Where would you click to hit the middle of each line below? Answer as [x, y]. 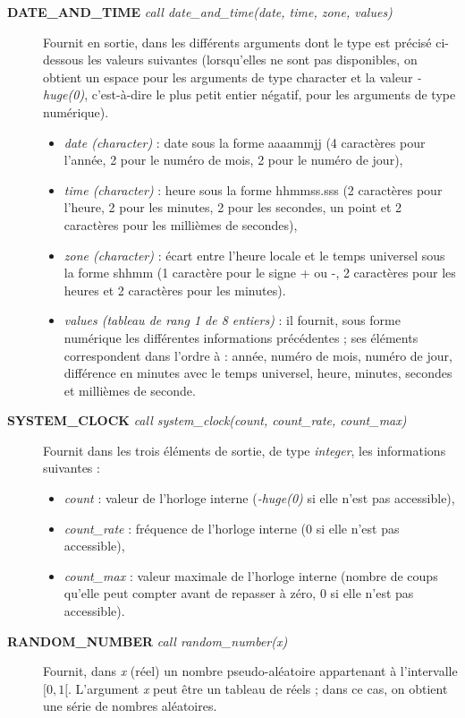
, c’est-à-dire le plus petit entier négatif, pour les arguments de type [270, 94]
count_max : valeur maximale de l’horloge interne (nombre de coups [251, 575]
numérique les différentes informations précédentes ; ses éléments [241, 337]
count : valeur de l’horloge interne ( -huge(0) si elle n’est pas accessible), [259, 498]
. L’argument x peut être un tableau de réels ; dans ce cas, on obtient [258, 688]
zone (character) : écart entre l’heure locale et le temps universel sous [254, 255]
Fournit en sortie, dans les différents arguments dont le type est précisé [237, 42]
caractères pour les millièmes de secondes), [181, 224]
